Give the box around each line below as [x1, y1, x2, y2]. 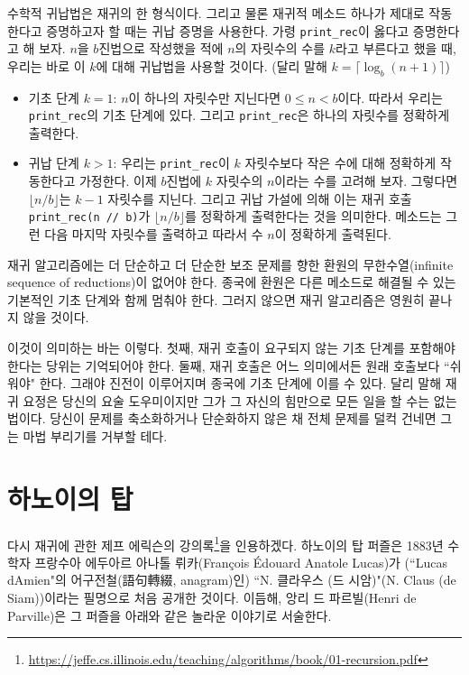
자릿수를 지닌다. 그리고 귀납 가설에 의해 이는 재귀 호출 [107, 189, 412, 208]
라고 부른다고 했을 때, [336, 39, 456, 58]
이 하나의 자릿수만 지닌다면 [128, 88, 281, 106]
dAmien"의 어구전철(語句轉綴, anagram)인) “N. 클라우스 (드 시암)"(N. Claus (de [7, 570, 456, 589]
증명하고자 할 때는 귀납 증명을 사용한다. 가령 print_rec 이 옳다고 [46, 21, 409, 40]
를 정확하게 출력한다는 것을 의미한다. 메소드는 [184, 207, 442, 226]
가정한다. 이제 [78, 171, 157, 190]
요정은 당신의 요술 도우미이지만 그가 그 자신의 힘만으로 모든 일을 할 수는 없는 [23, 391, 457, 410]
